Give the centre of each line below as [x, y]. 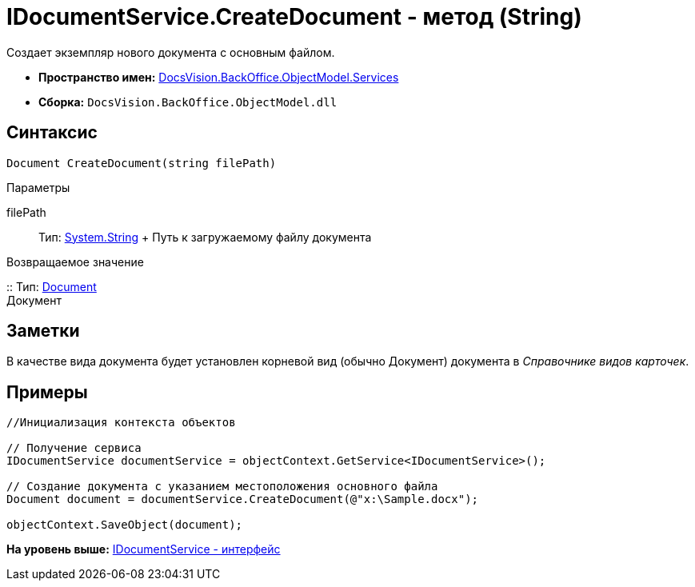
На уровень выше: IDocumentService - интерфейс [144, 549]
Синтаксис [52, 133]
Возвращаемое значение [75, 262]
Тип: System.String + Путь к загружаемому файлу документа [205, 237]
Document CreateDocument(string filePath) [142, 163]
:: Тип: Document [52, 286]
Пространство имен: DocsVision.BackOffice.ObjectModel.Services [219, 77]
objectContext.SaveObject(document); [125, 525]
